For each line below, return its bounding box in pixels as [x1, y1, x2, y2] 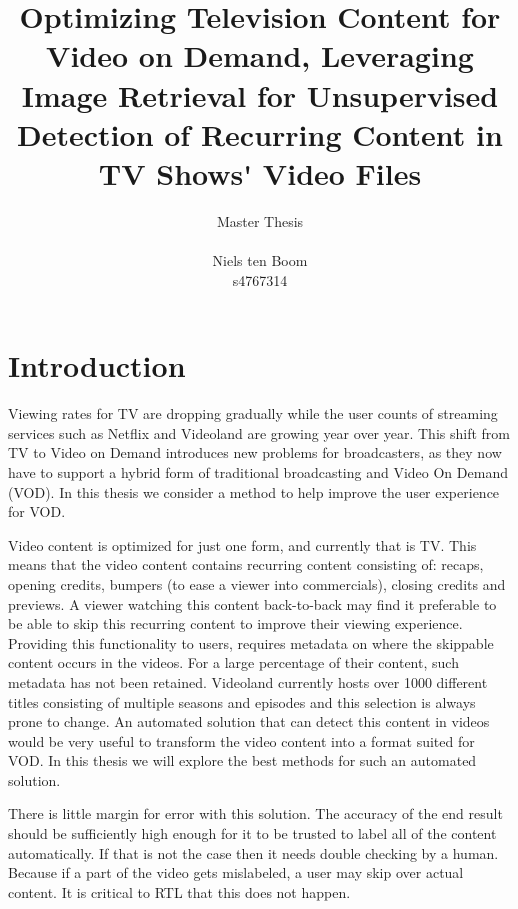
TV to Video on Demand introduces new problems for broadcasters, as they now [8, 442, 502, 463]
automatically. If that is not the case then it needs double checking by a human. [8, 842, 499, 863]
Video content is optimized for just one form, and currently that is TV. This [8, 534, 477, 555]
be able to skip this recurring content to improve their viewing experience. [8, 613, 463, 634]
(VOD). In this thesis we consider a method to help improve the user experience [8, 481, 500, 502]
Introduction [8, 345, 186, 386]
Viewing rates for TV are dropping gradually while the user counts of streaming [8, 403, 498, 424]
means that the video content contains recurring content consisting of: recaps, [8, 554, 484, 575]
